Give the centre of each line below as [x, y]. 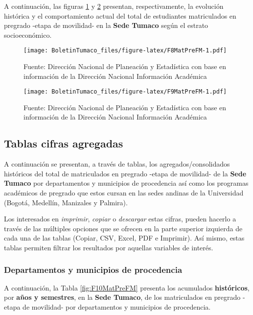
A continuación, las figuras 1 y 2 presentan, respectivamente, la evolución [114, 6]
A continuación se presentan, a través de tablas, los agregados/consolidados [117, 164]
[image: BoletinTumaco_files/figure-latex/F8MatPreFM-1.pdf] [125, 51]
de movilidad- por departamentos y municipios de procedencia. [117, 307]
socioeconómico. [28, 35]
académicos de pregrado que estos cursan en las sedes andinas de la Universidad [124, 193]
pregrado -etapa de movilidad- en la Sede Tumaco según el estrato [106, 25]
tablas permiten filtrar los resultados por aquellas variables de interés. [109, 248]
